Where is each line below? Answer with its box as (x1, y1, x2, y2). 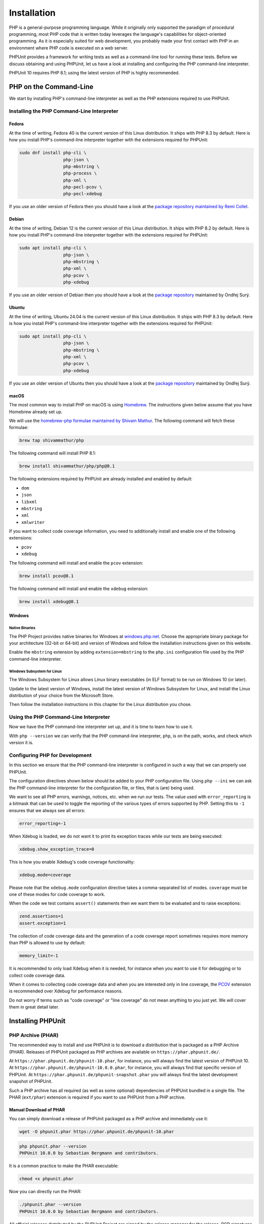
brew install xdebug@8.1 (19, 599, 79, 604)
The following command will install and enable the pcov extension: (9, 560, 144, 565)
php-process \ (63, 170, 97, 176)
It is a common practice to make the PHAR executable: (9, 1163, 119, 1169)
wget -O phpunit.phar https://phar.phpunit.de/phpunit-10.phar (19, 1129, 175, 1134)
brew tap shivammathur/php (19, 438, 84, 443)
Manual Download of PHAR (9, 1106, 66, 1112)
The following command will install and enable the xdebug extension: (9, 586, 149, 591)
